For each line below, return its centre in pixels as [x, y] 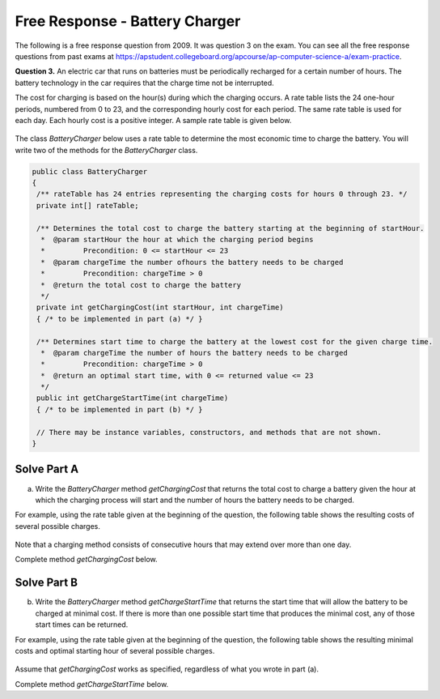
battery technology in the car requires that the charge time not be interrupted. [144, 83]
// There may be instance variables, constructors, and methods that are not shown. [209, 432]
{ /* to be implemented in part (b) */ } [120, 409]
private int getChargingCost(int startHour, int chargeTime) [160, 307]
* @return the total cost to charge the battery [141, 285]
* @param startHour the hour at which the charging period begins [177, 239]
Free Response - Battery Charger [128, 21]
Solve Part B [47, 583]
